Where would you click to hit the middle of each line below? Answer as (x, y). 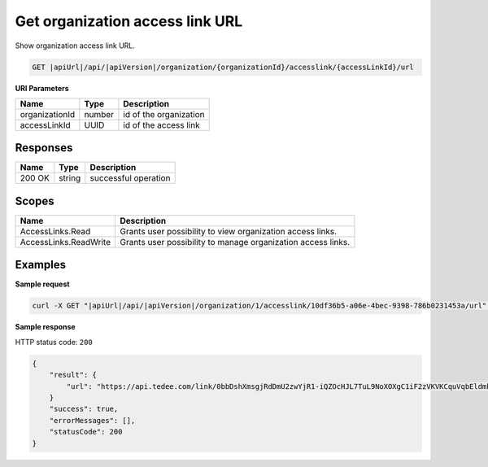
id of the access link (161, 124)
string (70, 178)
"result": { (73, 375)
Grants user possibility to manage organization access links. (234, 242)
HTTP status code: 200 (54, 342)
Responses (44, 148)
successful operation (130, 178)
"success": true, (84, 409)
